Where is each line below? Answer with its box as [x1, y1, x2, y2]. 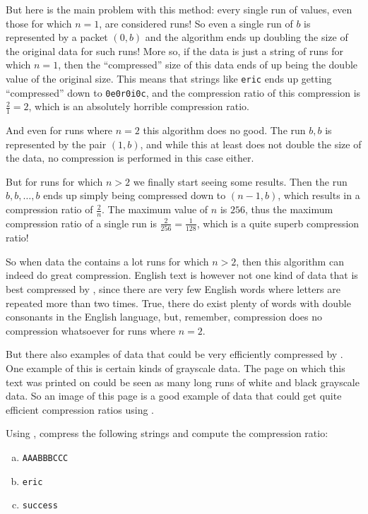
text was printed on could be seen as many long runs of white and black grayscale [6, 374, 360, 389]
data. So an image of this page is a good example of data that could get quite [6, 388, 342, 403]
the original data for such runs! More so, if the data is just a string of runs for [6, 43, 344, 58]
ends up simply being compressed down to [43, 188, 226, 203]
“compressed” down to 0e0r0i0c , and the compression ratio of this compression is [6, 85, 361, 100]
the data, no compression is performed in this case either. [6, 150, 254, 165]
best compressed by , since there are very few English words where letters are [6, 282, 340, 296]
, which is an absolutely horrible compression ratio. [28, 99, 249, 114]
